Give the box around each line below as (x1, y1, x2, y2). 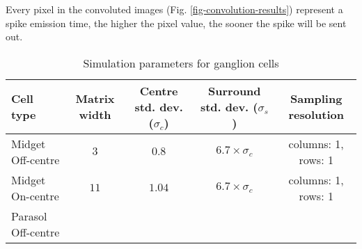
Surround (208, 82, 261, 99)
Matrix (75, 90, 115, 107)
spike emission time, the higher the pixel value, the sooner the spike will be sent (6, 15, 347, 30)
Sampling (290, 90, 343, 107)
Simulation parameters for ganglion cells (83, 54, 279, 71)
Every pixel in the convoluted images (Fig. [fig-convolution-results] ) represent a (6, 2, 343, 16)
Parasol (11, 207, 47, 224)
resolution (288, 106, 344, 123)
